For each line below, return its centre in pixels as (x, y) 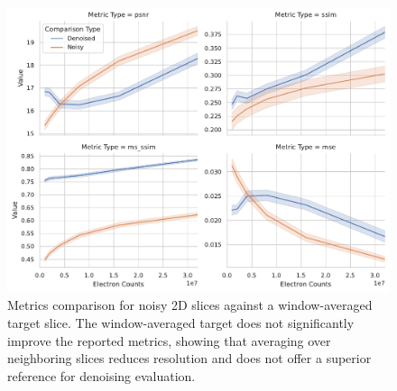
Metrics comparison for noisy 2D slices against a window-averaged (190, 305)
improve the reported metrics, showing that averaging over (169, 340)
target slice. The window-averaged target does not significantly (181, 322)
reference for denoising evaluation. (102, 375)
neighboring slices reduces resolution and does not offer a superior (189, 358)
